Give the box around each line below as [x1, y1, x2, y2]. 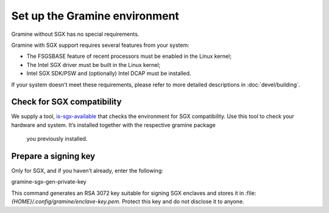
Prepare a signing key [11, 151, 96, 161]
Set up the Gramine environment [11, 9, 180, 23]
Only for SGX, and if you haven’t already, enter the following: [11, 167, 164, 175]
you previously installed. [26, 135, 88, 142]
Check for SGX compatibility [11, 97, 122, 107]
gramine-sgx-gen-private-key [11, 178, 87, 186]
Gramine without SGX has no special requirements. [11, 30, 140, 38]
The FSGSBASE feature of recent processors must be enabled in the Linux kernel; [26, 52, 232, 60]
